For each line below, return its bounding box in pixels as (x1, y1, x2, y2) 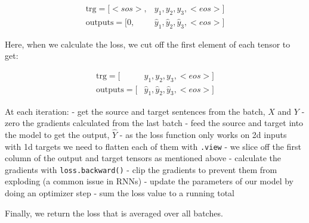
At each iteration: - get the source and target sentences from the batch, (5, 105, 265, 117)
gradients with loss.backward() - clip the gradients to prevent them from (5, 163, 277, 175)
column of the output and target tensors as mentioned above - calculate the (5, 152, 282, 164)
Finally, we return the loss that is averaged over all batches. (5, 206, 223, 219)
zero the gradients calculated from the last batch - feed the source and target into (5, 117, 304, 129)
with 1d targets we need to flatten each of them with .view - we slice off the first (5, 140, 301, 152)
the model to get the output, (5, 128, 110, 140)
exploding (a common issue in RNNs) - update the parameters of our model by (5, 175, 293, 187)
